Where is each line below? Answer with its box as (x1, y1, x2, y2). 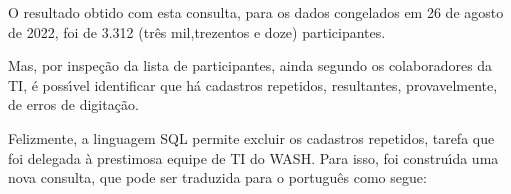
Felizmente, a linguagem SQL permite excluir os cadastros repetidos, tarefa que (8, 127, 495, 148)
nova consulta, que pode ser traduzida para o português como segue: (8, 167, 427, 188)
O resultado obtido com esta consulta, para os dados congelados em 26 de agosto (8, 2, 504, 22)
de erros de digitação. (8, 94, 139, 115)
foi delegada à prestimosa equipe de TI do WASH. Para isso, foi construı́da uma (8, 147, 499, 168)
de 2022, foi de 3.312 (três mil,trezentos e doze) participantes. (8, 21, 386, 42)
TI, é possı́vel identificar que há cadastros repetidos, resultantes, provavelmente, (8, 74, 498, 95)
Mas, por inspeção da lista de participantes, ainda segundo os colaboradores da (8, 55, 493, 76)
